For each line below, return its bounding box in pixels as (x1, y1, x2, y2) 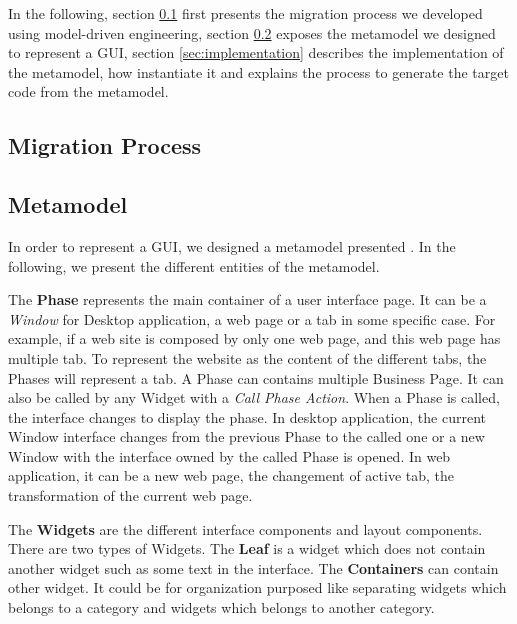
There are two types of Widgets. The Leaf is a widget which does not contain (8, 538, 486, 559)
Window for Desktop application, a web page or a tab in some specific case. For (8, 308, 496, 329)
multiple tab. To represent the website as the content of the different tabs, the (8, 347, 487, 368)
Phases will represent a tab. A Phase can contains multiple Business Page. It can (8, 367, 504, 388)
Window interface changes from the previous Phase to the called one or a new (8, 426, 485, 447)
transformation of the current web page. (8, 485, 253, 506)
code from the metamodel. (8, 81, 169, 102)
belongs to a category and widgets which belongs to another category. (8, 597, 435, 618)
